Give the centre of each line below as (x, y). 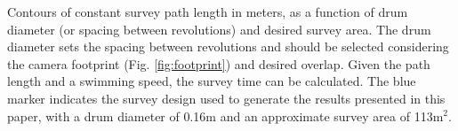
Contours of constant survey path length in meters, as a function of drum (208, 12)
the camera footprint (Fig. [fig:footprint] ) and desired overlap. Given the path (219, 63)
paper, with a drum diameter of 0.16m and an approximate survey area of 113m (225, 116)
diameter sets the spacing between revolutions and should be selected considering (228, 46)
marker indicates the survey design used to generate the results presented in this (226, 98)
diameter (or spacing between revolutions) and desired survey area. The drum (219, 29)
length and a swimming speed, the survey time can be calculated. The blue (212, 81)
